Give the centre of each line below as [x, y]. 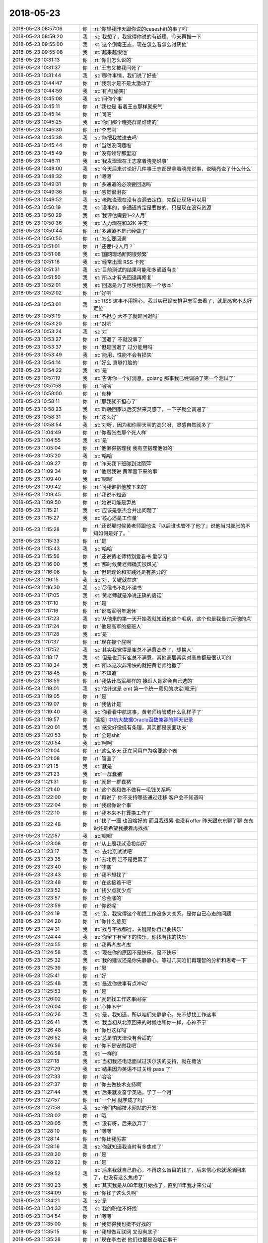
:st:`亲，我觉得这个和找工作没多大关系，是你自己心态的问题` [163, 913]
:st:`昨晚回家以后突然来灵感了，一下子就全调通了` [151, 409]
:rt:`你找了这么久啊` [115, 1193]
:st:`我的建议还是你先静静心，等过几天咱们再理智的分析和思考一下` [170, 960]
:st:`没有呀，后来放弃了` [121, 1123]
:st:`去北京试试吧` [113, 851]
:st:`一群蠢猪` [108, 774]
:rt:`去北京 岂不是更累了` [121, 859]
